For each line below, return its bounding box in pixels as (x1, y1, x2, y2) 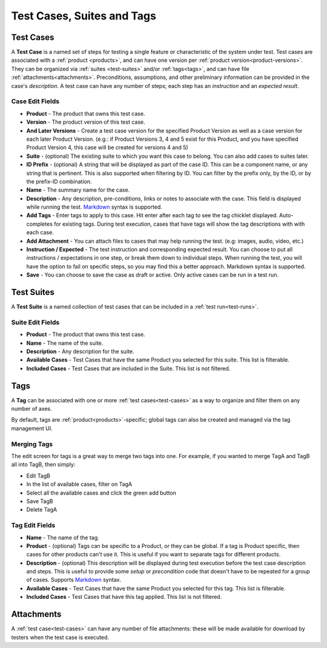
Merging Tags (11, 440, 53, 448)
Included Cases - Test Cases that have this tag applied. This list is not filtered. (26, 593, 222, 601)
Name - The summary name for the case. (26, 186, 130, 194)
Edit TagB (26, 472, 51, 479)
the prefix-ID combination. (26, 178, 92, 185)
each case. (26, 229, 54, 236)
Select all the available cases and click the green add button (26, 489, 177, 496)
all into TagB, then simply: (11, 461, 76, 468)
